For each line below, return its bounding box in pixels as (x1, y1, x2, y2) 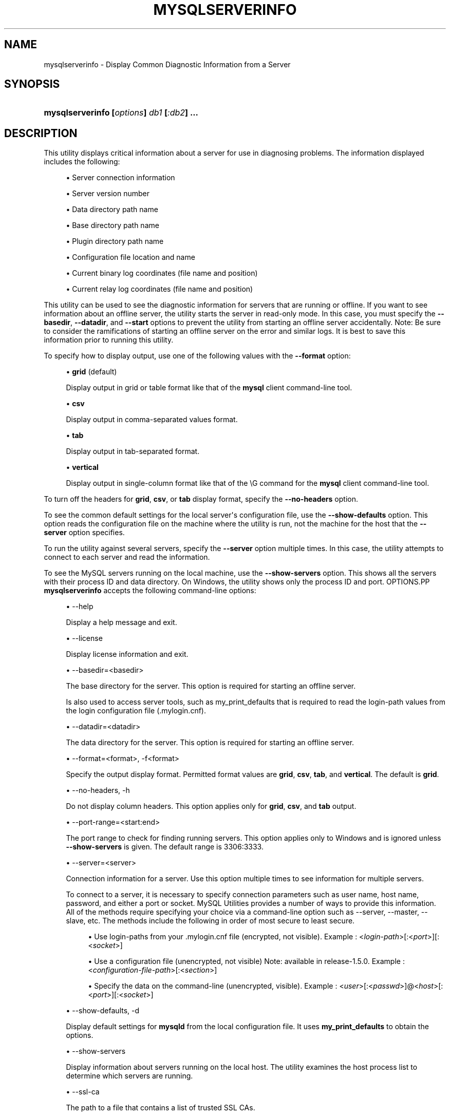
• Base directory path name (66, 221, 159, 230)
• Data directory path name (66, 205, 158, 214)
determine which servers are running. (66, 1071, 193, 1081)
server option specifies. (44, 528, 125, 537)
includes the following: (44, 157, 120, 166)
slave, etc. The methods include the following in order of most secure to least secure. (66, 916, 355, 925)
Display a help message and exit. (66, 618, 177, 627)
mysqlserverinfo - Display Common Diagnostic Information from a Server (44, 60, 291, 69)
